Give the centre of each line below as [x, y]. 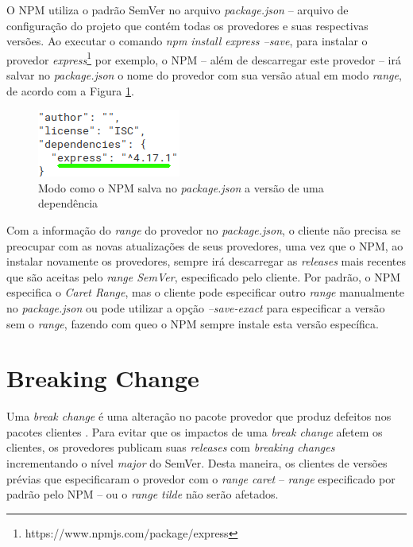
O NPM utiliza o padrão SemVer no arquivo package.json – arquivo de [178, 10]
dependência [68, 203]
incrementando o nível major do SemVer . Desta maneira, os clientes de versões [197, 463]
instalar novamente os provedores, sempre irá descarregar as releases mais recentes [206, 261]
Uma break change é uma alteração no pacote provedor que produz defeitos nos [199, 416]
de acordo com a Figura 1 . [70, 90]
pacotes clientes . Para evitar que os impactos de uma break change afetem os [195, 431]
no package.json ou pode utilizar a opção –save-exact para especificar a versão [196, 307]
